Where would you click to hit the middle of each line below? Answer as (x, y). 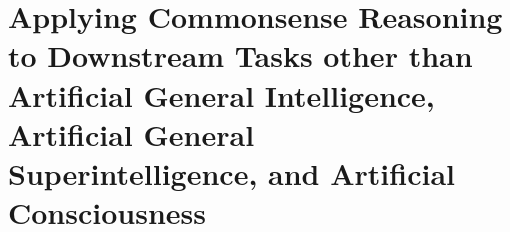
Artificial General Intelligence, (221, 94)
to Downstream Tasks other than (240, 55)
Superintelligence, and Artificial (231, 172)
